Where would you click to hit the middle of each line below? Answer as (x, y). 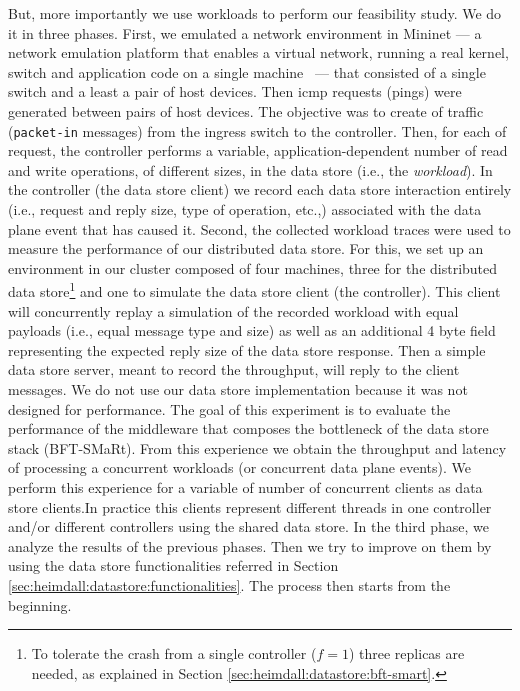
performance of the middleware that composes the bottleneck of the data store (248, 428)
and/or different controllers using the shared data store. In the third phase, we (248, 526)
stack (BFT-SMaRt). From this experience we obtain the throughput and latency (257, 447)
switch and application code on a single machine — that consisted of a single (247, 71)
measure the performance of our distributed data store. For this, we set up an (246, 248)
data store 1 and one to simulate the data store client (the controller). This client (254, 290)
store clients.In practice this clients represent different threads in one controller (250, 506)
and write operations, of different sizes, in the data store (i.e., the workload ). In (250, 169)
